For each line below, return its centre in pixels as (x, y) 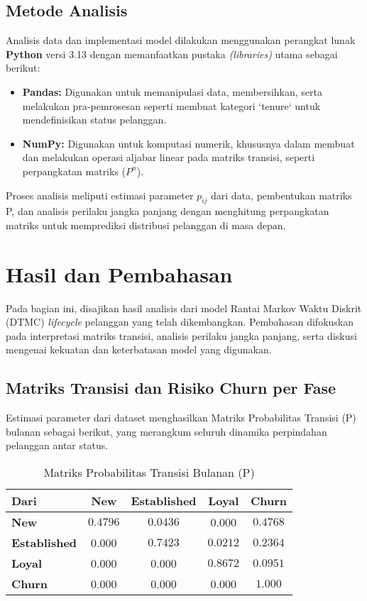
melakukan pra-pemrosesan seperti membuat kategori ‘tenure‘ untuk (171, 105)
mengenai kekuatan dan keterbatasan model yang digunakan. (139, 349)
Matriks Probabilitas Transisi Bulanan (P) (149, 473)
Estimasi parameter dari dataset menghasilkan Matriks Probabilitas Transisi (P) (181, 418)
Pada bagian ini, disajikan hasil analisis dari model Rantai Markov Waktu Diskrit (184, 308)
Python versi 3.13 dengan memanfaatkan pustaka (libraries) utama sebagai (172, 54)
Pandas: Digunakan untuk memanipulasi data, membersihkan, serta (172, 91)
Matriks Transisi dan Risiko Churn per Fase (171, 388)
